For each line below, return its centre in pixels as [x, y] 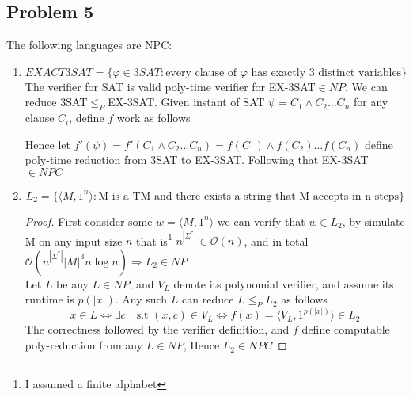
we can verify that [261, 221]
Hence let [47, 144]
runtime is [49, 299]
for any [371, 102]
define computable [346, 329]
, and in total [276, 240]
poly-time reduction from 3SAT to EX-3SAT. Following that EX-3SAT [197, 160]
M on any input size [74, 240]
